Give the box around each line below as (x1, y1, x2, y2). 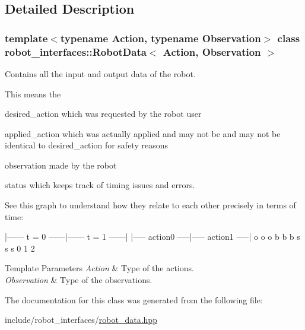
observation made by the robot (5, 158, 117, 171)
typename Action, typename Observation (60, 30, 261, 45)
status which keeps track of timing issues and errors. (5, 179, 195, 191)
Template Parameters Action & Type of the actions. (5, 262, 194, 274)
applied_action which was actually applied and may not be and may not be (5, 127, 281, 139)
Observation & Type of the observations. (5, 274, 152, 286)
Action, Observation (163, 44, 261, 59)
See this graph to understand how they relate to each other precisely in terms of (5, 199, 296, 211)
